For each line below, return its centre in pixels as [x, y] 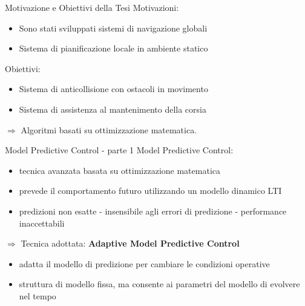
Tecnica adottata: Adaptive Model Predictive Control [130, 243]
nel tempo [38, 295]
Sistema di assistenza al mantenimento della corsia [113, 109]
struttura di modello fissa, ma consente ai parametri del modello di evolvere [159, 284]
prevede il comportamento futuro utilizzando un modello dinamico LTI [150, 191]
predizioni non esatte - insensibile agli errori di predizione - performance [153, 211]
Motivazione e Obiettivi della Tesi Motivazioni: [92, 7]
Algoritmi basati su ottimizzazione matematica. [109, 129]
